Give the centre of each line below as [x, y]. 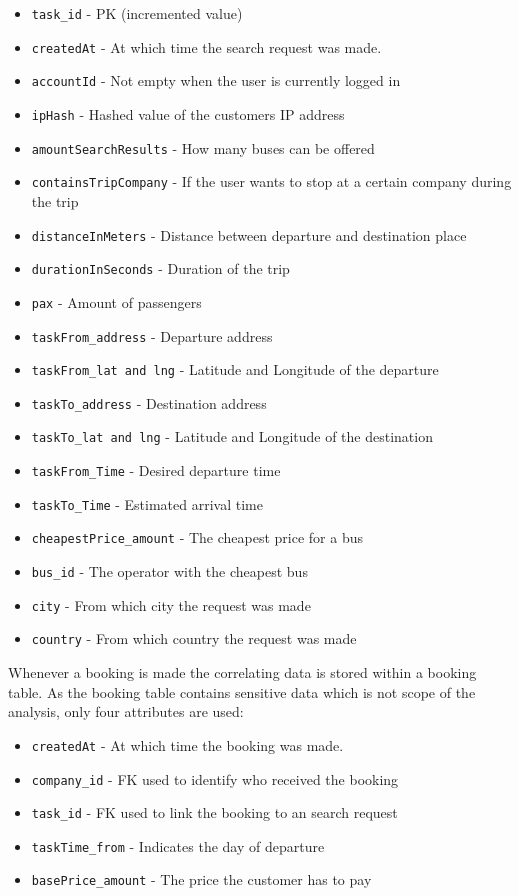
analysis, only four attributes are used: [126, 711]
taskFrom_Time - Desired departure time [156, 470]
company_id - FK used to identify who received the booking [215, 778]
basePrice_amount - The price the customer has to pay [201, 879]
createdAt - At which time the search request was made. [206, 46]
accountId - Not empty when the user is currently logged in [216, 80]
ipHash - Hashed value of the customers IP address [188, 113]
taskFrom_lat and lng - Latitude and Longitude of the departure [235, 369]
